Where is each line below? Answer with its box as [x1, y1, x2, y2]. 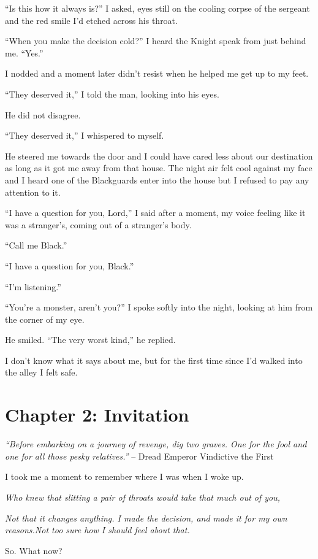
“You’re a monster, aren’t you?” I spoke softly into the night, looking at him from [5, 301, 313, 314]
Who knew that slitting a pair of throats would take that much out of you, [5, 490, 281, 503]
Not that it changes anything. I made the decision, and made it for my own [5, 511, 287, 524]
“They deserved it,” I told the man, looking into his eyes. [5, 87, 219, 100]
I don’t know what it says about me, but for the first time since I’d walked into [5, 353, 303, 366]
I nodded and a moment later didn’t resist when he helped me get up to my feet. [5, 67, 309, 80]
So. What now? [5, 544, 62, 557]
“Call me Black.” [5, 239, 67, 252]
